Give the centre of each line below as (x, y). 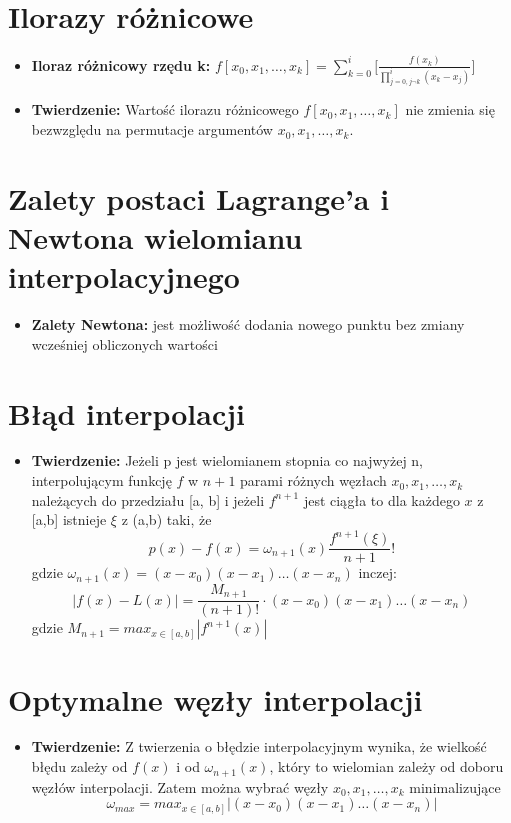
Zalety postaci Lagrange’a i (199, 197)
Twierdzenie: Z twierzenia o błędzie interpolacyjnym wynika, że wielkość (259, 746)
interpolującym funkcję (101, 480)
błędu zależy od (79, 766)
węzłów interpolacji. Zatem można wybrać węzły (180, 786)
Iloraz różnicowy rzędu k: (121, 64)
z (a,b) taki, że (166, 519)
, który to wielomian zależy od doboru (386, 766)
